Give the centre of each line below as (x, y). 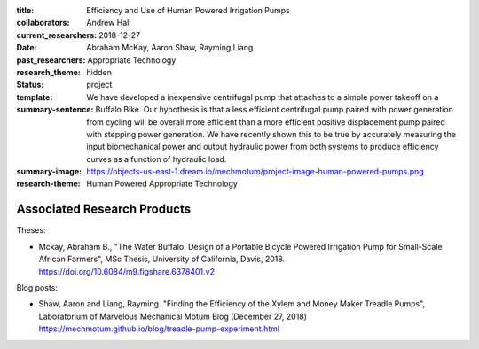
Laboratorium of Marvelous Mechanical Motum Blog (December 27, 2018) (173, 316)
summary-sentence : (55, 110)
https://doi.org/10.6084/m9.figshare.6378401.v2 (127, 271)
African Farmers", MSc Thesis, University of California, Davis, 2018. (162, 259)
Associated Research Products (103, 209)
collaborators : (43, 23)
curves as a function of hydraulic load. (157, 159)
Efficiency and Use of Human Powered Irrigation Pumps (188, 10)
